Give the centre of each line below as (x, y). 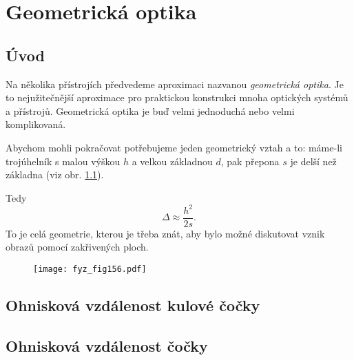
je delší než (313, 161)
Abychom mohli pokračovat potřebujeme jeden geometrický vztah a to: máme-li (174, 147)
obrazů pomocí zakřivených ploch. (77, 247)
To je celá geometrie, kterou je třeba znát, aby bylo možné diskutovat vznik (165, 233)
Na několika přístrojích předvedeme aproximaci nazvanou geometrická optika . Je (175, 84)
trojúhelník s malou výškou (63, 161)
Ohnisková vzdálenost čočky (107, 345)
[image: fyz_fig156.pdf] (90, 269)
